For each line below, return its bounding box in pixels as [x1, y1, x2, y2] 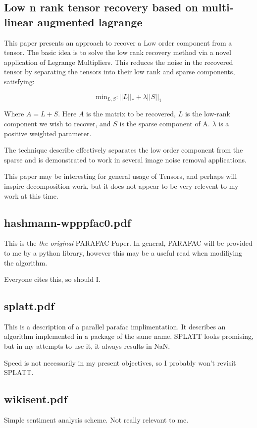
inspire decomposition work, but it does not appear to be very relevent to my [4, 180, 239, 191]
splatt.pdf [4, 298, 54, 314]
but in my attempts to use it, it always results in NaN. [4, 341, 170, 351]
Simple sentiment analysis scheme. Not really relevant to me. [4, 415, 189, 425]
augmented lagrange [37, 14, 143, 29]
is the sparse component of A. [119, 118, 210, 128]
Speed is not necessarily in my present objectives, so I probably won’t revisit [4, 357, 236, 368]
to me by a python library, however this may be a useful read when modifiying [4, 247, 242, 258]
